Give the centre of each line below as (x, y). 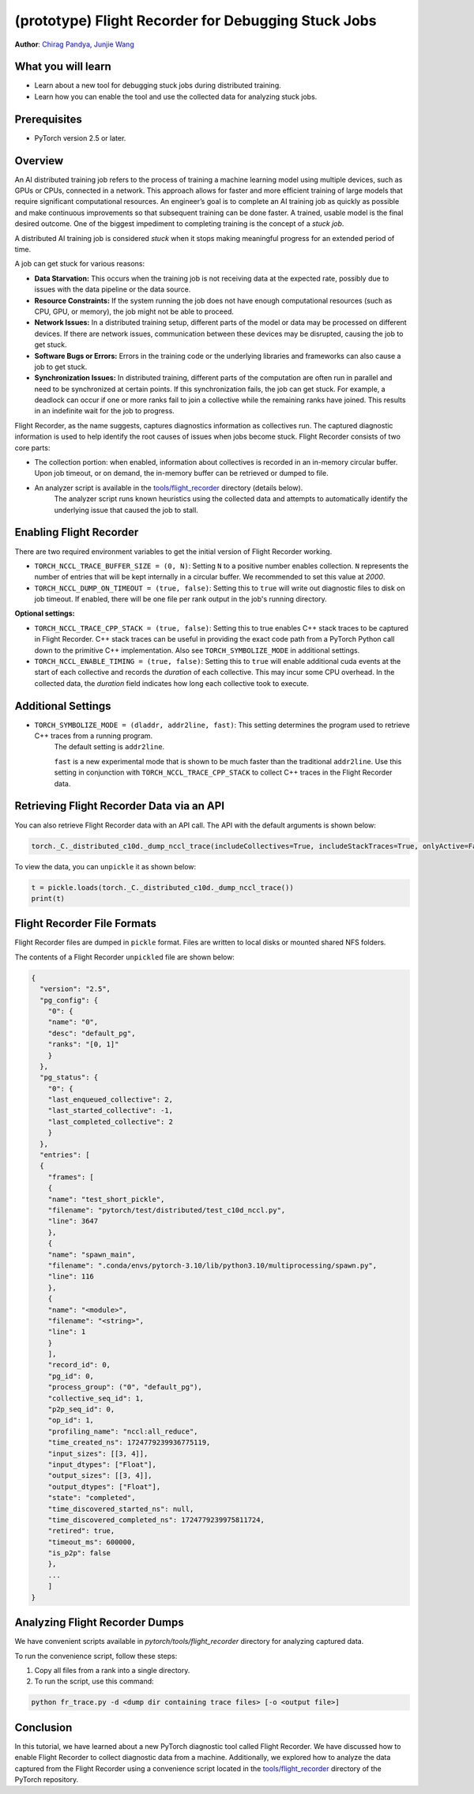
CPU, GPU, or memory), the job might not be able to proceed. (134, 311)
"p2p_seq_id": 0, (81, 1410)
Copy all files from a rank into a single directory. (112, 1670)
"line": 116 (71, 1277)
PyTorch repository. (47, 1779)
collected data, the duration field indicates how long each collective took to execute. (172, 683)
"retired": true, (81, 1531)
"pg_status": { (69, 1078)
